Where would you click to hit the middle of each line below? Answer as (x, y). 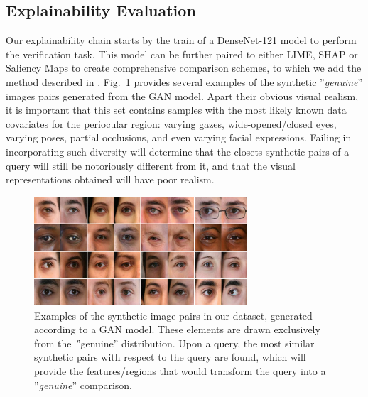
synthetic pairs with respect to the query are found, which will (170, 357)
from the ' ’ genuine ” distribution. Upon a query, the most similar (174, 343)
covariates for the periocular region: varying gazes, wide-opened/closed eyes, (171, 123)
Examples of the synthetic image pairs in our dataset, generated (173, 315)
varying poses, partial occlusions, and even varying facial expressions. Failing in (179, 137)
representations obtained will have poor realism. (110, 179)
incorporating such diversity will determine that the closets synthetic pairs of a (178, 151)
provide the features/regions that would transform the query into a (180, 370)
